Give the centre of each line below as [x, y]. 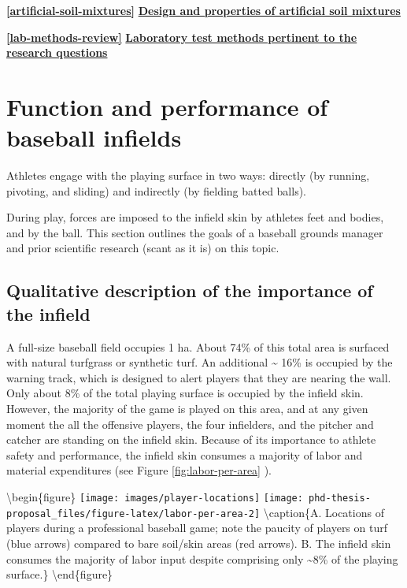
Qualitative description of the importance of [190, 290]
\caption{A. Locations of [324, 512]
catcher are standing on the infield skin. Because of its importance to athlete [191, 439]
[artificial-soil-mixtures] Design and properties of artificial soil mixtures [203, 10]
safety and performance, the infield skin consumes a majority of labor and [185, 454]
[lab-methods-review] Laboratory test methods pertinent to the [182, 37]
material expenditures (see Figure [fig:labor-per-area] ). [139, 470]
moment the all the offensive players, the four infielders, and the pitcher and [190, 424]
